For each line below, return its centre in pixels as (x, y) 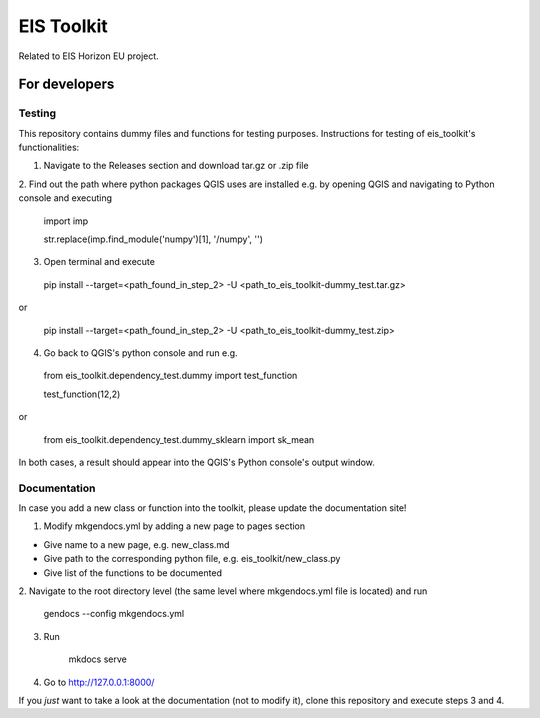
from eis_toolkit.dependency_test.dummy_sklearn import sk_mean (179, 439)
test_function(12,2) (82, 394)
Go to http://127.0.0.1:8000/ (99, 682)
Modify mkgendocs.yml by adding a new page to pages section (174, 526)
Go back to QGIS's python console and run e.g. (141, 353)
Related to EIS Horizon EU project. (88, 56)
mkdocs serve (97, 659)
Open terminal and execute (99, 262)
